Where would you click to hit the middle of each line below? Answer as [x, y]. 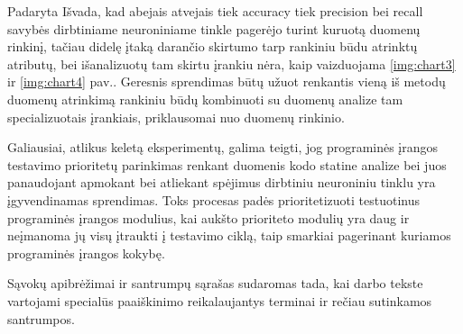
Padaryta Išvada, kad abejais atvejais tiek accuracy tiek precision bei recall [215, 11]
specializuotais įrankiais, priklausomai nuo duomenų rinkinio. [176, 117]
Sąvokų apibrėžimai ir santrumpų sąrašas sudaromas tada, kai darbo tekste [215, 283]
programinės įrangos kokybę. [86, 253]
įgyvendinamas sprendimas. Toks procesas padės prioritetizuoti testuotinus [214, 199]
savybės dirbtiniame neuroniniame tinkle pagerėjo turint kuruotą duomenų [214, 28]
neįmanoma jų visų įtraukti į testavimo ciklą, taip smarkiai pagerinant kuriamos [229, 235]
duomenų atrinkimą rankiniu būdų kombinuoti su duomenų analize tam [205, 99]
